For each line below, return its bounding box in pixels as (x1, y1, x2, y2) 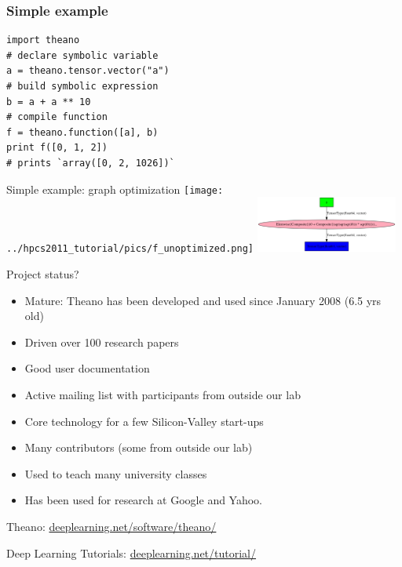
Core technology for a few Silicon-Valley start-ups (24, 413, 264, 429)
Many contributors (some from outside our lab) (24, 439, 253, 456)
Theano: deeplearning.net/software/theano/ (6, 518, 217, 535)
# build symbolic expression (6, 81, 159, 92)
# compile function (6, 111, 108, 123)
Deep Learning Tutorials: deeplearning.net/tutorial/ (6, 544, 257, 561)
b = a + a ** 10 (6, 96, 91, 107)
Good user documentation (24, 360, 150, 376)
